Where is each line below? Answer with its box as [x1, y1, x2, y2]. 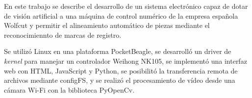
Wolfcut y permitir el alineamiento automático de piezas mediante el [4, 20, 210, 30]
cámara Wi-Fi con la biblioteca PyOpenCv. [4, 84, 135, 95]
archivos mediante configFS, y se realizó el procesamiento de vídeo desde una [4, 75, 235, 85]
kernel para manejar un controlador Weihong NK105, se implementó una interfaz [4, 55, 247, 66]
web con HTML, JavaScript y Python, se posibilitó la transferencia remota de [4, 65, 238, 75]
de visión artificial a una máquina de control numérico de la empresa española [4, 10, 238, 21]
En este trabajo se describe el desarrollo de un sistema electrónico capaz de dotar [4, 1, 248, 11]
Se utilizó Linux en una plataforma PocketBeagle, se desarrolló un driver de [4, 46, 231, 56]
